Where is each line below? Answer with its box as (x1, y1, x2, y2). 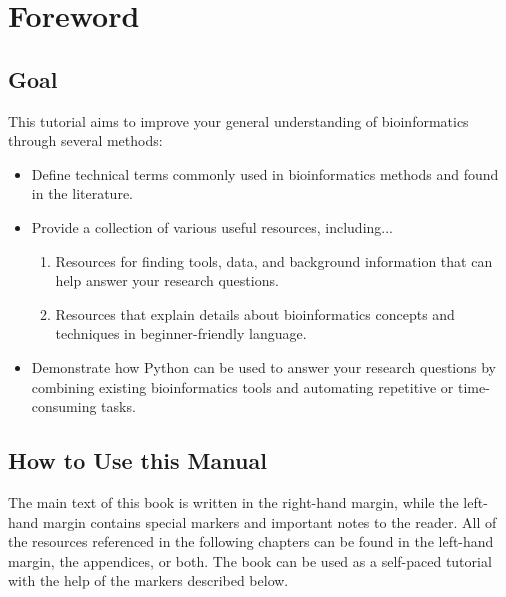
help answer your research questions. (55, 270, 279, 291)
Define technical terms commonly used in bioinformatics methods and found (31, 163, 499, 184)
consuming (31, 396, 97, 417)
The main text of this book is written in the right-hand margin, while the (8, 491, 459, 512)
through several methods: (8, 130, 163, 151)
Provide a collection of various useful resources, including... (31, 216, 393, 237)
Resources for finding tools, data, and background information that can (55, 250, 493, 271)
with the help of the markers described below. (8, 570, 289, 591)
